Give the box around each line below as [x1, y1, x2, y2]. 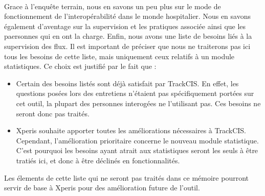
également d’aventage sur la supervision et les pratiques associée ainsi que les [4, 20, 246, 31]
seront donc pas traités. [16, 108, 90, 118]
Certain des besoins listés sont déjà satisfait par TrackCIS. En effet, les [16, 78, 239, 88]
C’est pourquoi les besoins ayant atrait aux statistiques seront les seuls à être [16, 145, 258, 156]
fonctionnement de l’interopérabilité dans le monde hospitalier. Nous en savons [4, 11, 251, 21]
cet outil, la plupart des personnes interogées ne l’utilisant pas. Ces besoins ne [16, 97, 261, 108]
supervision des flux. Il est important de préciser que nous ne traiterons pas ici [4, 40, 251, 51]
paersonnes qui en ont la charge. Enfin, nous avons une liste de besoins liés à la [4, 31, 252, 41]
